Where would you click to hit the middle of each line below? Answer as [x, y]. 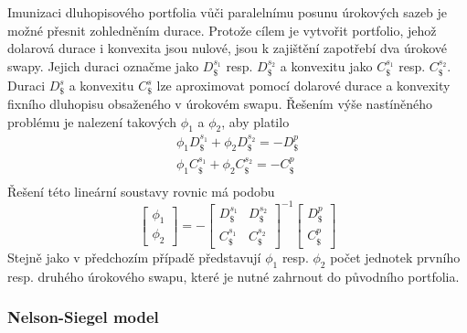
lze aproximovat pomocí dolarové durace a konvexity [303, 86]
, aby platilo [255, 121]
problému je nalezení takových [92, 121]
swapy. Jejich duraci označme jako [103, 65]
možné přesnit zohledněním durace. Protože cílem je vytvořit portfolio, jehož [222, 30]
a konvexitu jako [326, 65]
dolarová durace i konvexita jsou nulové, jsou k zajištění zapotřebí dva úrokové [228, 48]
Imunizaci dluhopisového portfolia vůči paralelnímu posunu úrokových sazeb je [228, 12]
